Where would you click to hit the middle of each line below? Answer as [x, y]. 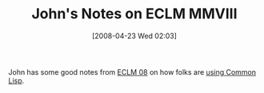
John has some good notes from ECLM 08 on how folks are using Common [132, 72]
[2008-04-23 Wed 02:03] [134, 36]
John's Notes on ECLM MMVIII [134, 14]
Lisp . [16, 80]
